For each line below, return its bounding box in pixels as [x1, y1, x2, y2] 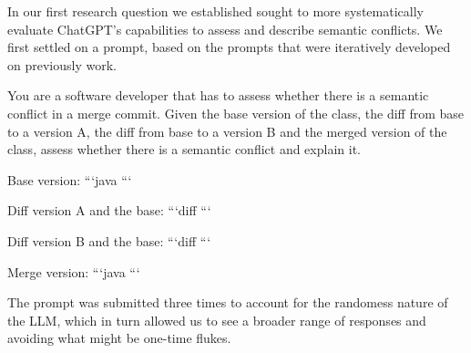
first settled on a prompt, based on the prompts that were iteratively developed [7, 37, 451, 57]
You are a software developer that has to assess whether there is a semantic [7, 86, 429, 105]
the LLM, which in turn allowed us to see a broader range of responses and [7, 310, 426, 329]
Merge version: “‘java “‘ [7, 262, 140, 281]
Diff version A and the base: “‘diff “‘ [7, 201, 211, 220]
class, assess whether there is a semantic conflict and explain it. [7, 140, 361, 159]
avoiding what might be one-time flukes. [7, 328, 231, 348]
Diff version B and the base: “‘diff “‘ [7, 231, 211, 250]
